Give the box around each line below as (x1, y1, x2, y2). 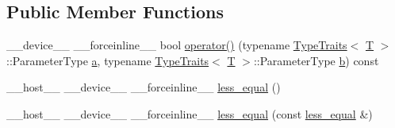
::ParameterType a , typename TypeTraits (6, 52, 209, 68)
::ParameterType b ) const (253, 52, 379, 68)
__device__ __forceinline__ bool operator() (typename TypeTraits (6, 37, 347, 53)
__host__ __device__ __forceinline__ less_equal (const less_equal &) (6, 105, 373, 122)
